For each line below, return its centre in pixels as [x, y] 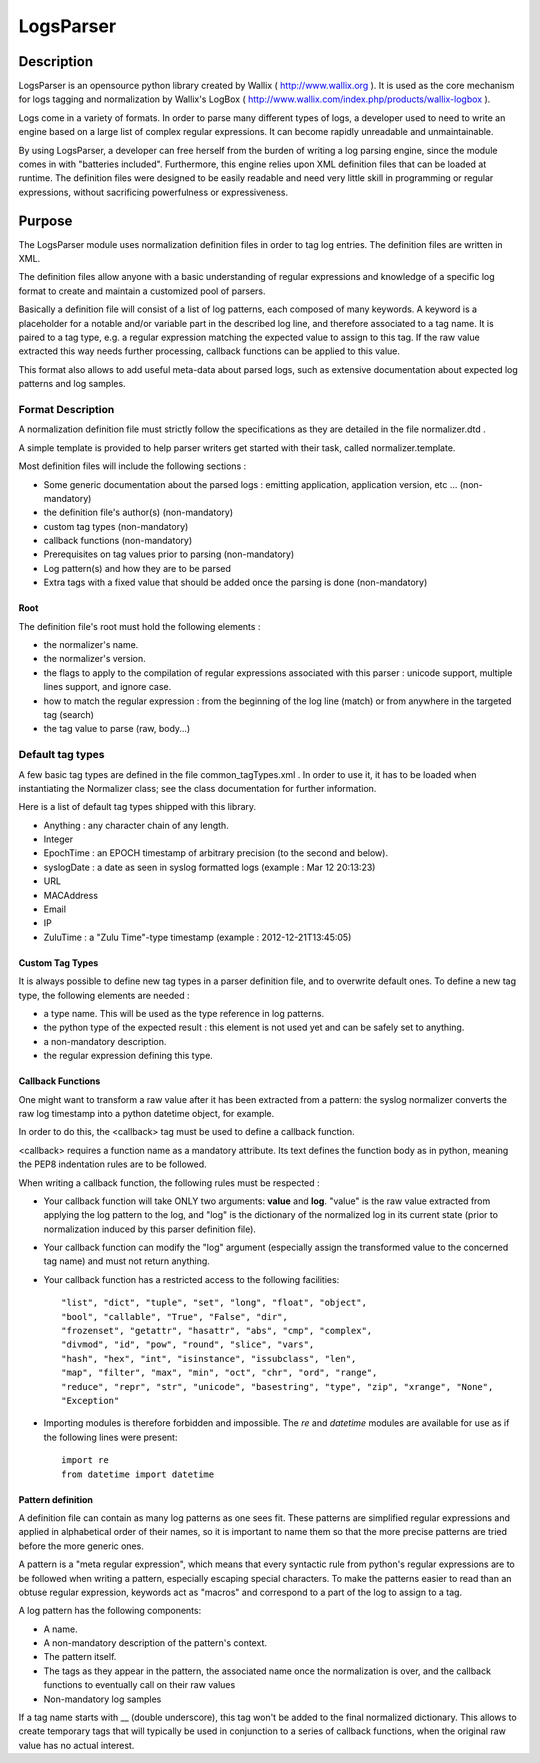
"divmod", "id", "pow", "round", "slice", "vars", [188, 1344]
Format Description [66, 409]
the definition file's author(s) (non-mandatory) [138, 512]
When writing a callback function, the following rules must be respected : [169, 1182]
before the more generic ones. [81, 1546]
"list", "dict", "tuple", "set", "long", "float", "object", [214, 1303]
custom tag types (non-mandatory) [116, 526]
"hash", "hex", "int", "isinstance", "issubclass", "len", [209, 1358]
